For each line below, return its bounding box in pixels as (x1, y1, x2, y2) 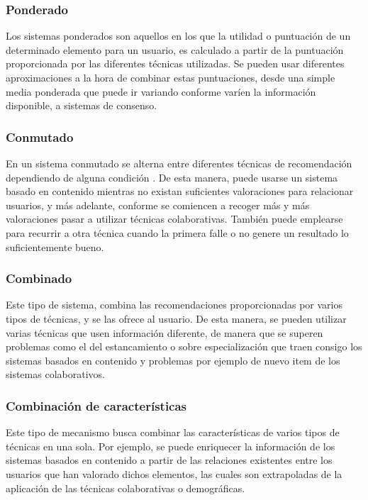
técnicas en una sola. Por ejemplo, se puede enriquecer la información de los (6, 438, 335, 453)
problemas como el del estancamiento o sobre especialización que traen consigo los (6, 339, 362, 354)
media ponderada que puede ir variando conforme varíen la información (6, 84, 316, 99)
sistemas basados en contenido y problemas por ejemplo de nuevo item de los (6, 352, 340, 367)
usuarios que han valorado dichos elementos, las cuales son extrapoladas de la (6, 466, 342, 481)
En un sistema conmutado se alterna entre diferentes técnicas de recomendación (6, 156, 352, 170)
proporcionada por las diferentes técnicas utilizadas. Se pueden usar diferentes (6, 56, 345, 71)
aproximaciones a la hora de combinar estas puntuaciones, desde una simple (6, 70, 335, 84)
